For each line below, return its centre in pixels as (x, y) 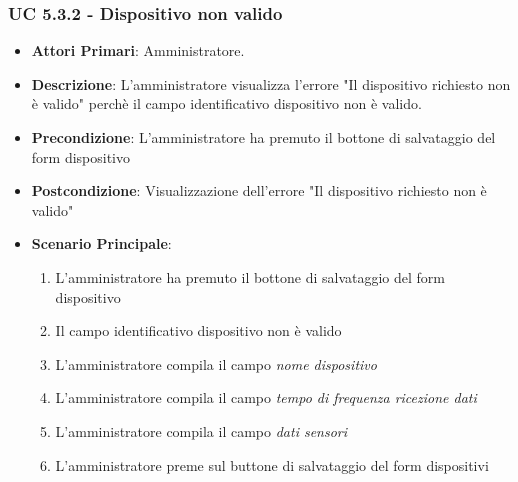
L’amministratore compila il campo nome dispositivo (216, 363)
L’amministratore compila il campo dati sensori (201, 430)
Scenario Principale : (101, 243)
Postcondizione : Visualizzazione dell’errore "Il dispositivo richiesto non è (259, 190)
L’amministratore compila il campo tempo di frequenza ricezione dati (266, 397)
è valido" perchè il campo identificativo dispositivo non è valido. (226, 103)
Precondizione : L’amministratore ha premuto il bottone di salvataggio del (263, 137)
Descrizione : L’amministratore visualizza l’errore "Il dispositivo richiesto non (271, 83)
